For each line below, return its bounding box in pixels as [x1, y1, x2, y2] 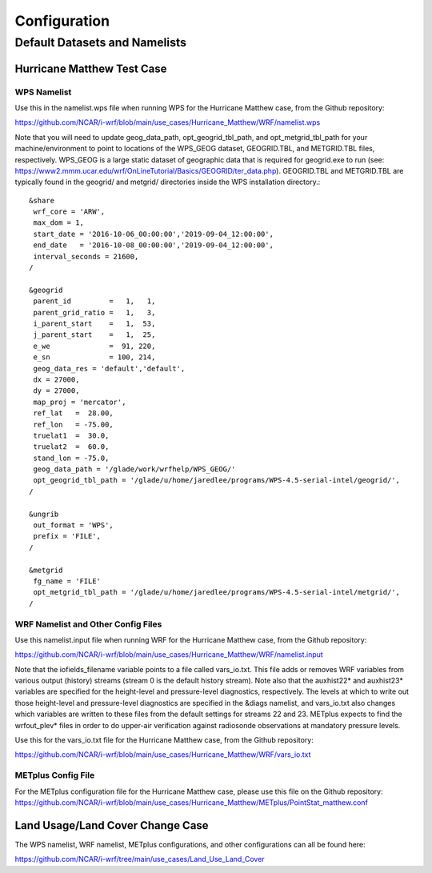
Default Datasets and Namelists [14, 35, 187, 50]
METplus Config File [14, 770, 95, 781]
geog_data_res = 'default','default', [33, 364, 186, 373]
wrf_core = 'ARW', [33, 207, 106, 216]
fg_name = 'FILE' [33, 576, 102, 586]
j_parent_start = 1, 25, [33, 330, 156, 339]
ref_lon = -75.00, [33, 420, 114, 429]
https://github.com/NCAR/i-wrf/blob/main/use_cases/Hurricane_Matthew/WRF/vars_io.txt [14, 750, 311, 759]
